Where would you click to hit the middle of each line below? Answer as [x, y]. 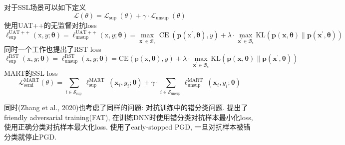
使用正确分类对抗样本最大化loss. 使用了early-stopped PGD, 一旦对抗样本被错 [127, 127]
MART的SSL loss [31, 72]
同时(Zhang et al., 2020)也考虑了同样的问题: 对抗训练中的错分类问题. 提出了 [126, 107]
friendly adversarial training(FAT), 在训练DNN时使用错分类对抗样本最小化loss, [129, 117]
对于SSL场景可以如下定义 [45, 7]
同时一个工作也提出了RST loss [53, 49]
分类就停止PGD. [30, 136]
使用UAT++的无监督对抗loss [50, 25]
